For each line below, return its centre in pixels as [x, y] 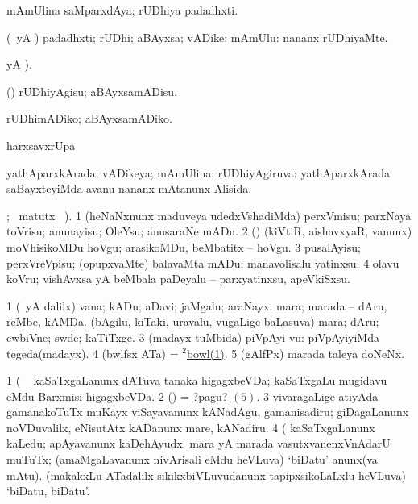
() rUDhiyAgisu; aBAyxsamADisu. [92, 91]
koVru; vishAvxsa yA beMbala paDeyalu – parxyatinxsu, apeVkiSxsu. [178, 279]
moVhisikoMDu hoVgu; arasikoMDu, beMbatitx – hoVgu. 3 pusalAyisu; [184, 246]
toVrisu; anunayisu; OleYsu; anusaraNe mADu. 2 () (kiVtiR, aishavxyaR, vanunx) [209, 231]
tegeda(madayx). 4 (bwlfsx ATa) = [93, 353]
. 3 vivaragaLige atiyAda [317, 396]
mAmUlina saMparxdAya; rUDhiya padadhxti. [122, 10]
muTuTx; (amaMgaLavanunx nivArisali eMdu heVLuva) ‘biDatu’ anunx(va [192, 459]
